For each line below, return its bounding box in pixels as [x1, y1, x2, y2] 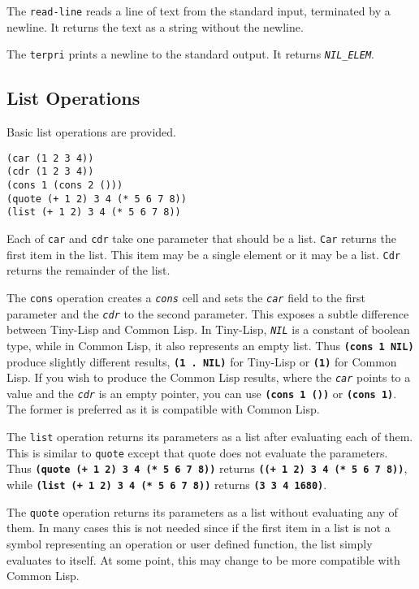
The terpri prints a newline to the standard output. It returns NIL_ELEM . [6, 45, 375, 63]
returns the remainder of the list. [6, 262, 171, 279]
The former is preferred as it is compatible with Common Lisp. [6, 401, 320, 418]
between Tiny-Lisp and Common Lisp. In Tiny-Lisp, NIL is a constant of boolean [6, 321, 410, 338]
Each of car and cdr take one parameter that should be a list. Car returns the [6, 229, 396, 246]
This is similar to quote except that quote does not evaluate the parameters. [6, 444, 388, 461]
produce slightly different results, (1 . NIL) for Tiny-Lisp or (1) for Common [6, 353, 397, 370]
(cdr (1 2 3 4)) [6, 166, 94, 178]
